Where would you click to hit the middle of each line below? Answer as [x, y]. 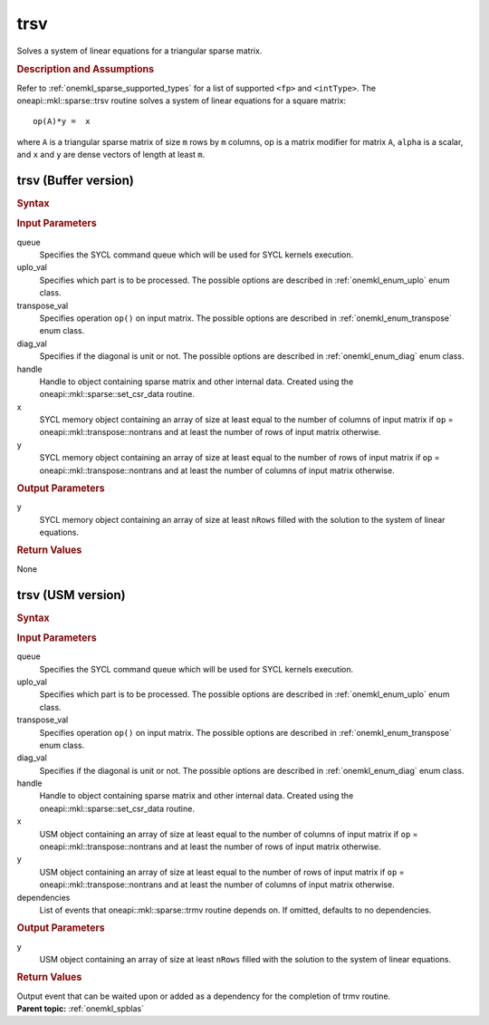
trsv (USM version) [71, 595]
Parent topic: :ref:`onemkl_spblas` [81, 1009]
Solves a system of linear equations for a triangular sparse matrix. [139, 51]
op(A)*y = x [62, 121]
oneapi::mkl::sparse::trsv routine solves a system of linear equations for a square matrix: [182, 101]
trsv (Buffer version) [76, 180]
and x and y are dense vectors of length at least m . [111, 155]
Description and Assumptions [85, 70]
